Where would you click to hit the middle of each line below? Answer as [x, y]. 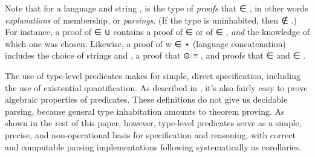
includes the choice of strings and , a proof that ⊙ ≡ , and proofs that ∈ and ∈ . [155, 55]
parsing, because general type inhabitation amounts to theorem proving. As [145, 111]
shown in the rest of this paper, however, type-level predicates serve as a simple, [153, 123]
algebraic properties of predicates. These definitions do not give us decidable [146, 99]
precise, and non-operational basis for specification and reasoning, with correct [150, 134]
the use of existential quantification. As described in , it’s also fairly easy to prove [156, 87]
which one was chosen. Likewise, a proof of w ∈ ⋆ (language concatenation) [145, 43]
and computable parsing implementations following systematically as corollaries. [153, 146]
